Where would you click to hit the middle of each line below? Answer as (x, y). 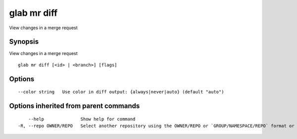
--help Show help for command (82, 119)
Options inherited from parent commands (74, 106)
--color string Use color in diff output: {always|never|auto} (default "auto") (121, 92)
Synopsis (24, 42)
